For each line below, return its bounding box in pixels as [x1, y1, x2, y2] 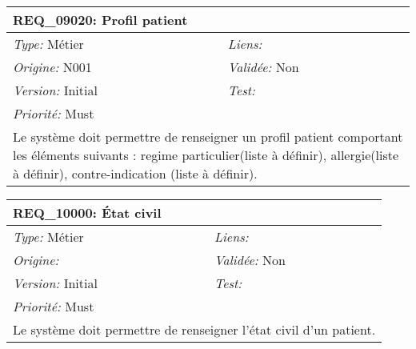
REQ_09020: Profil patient [13, 10, 188, 29]
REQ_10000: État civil [13, 203, 162, 222]
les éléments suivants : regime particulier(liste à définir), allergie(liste [13, 146, 399, 164]
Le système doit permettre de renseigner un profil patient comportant [13, 127, 403, 146]
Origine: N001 [13, 58, 92, 76]
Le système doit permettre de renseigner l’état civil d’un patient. [13, 320, 376, 339]
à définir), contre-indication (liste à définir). [13, 164, 258, 183]
